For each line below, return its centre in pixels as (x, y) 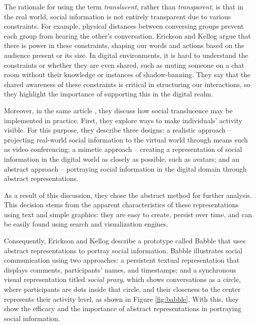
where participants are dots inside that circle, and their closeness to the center (122, 289)
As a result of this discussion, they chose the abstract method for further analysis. (128, 195)
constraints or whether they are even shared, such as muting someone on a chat (124, 65)
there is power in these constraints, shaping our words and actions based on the (124, 45)
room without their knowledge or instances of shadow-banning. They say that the (127, 74)
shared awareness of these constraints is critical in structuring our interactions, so (127, 84)
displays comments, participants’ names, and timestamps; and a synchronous (120, 269)
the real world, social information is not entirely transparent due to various (117, 16)
